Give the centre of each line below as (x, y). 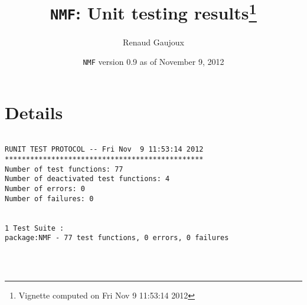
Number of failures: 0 (49, 199)
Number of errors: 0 (45, 189)
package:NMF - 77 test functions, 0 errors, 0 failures (117, 238)
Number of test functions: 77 (64, 169)
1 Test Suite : (35, 228)
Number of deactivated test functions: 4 (87, 179)
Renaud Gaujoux (153, 42)
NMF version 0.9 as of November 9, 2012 (153, 62)
